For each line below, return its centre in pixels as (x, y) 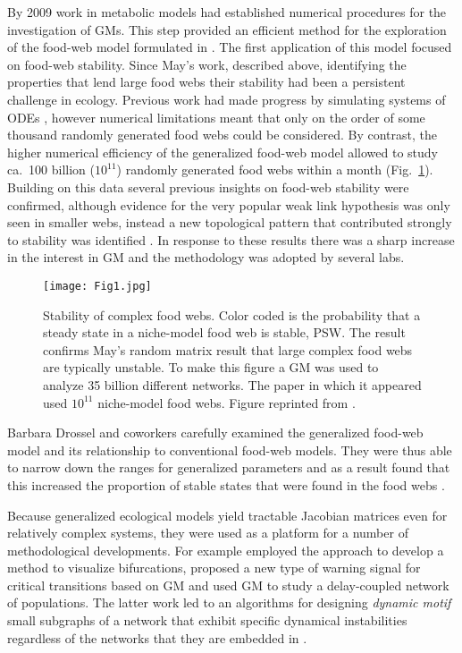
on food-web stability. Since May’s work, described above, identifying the (207, 64)
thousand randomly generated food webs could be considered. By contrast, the (222, 135)
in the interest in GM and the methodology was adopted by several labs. (206, 257)
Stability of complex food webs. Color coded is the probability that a (232, 314)
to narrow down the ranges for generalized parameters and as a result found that (229, 467)
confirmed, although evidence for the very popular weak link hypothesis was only (229, 204)
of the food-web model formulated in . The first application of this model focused (230, 47)
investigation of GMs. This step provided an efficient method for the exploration (227, 29)
